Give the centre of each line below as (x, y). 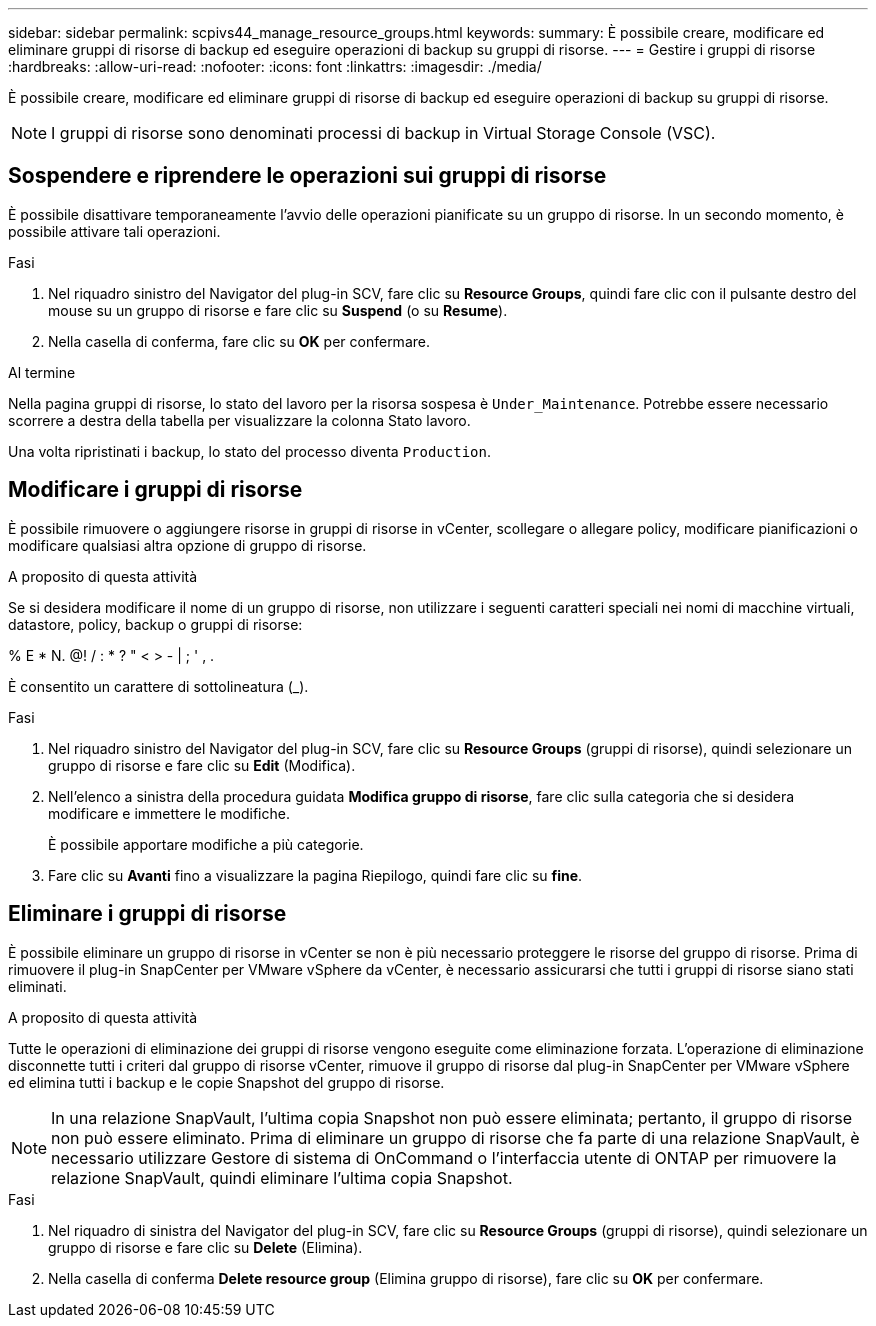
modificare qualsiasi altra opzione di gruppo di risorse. (187, 545)
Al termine (42, 372)
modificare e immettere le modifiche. (169, 813)
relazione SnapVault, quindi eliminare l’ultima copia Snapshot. (282, 1177)
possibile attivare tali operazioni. (114, 231)
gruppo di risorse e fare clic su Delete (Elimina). (205, 1247)
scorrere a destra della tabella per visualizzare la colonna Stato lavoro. (239, 420)
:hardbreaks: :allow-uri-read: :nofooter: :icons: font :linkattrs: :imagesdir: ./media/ (275, 66)
